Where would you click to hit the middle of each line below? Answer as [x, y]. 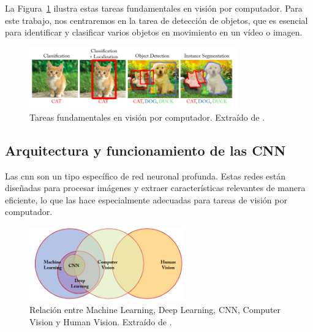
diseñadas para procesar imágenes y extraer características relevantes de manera [155, 188]
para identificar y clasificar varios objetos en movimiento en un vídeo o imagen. [154, 32]
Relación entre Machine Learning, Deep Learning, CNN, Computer [155, 310]
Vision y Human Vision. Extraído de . [101, 322]
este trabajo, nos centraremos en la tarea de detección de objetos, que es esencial [156, 20]
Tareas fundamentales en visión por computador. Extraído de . [147, 117]
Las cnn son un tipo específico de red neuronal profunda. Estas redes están [145, 175]
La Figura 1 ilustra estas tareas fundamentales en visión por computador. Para [154, 8]
